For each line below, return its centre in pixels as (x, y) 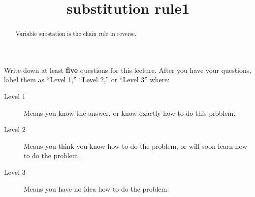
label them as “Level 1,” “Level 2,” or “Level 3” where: (87, 80)
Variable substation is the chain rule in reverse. (76, 34)
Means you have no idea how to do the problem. (96, 188)
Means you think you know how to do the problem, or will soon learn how (136, 146)
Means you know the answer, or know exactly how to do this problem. (130, 113)
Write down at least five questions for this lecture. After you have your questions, (128, 70)
